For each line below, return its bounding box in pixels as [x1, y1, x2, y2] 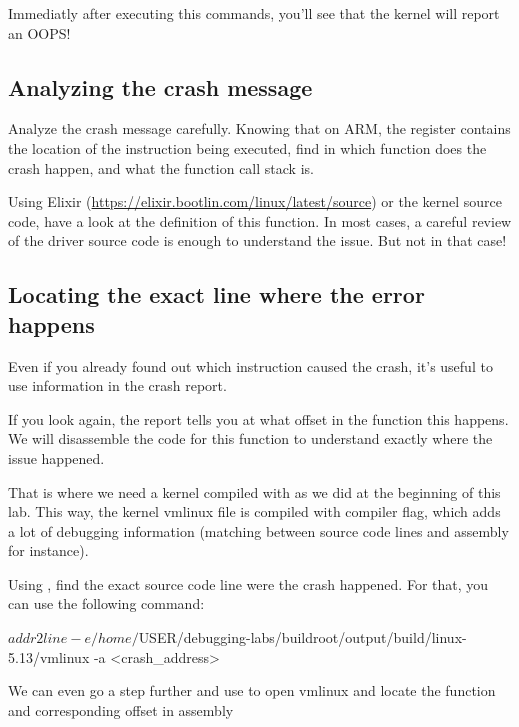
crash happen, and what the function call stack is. [8, 157, 314, 178]
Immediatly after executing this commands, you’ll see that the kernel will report [8, 3, 500, 23]
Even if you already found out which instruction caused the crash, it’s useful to [8, 355, 493, 376]
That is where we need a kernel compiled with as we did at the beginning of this [8, 481, 501, 502]
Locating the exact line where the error [8, 279, 425, 310]
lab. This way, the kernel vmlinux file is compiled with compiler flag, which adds [8, 501, 501, 522]
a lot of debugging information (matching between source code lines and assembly [8, 520, 509, 541]
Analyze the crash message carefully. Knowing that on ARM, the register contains [8, 118, 511, 139]
